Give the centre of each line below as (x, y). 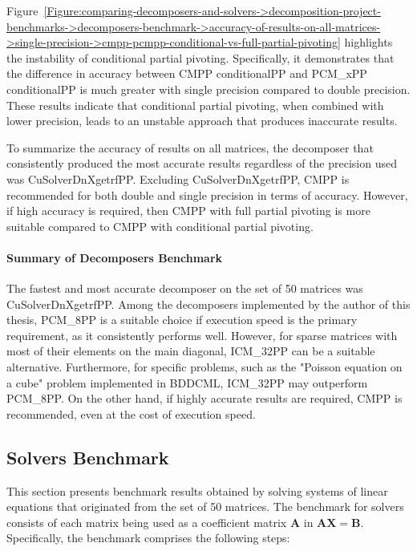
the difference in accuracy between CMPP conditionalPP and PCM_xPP (187, 73)
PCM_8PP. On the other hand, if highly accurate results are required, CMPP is (204, 398)
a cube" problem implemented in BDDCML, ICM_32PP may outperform (187, 382)
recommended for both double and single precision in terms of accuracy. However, (207, 194)
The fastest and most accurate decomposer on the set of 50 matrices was (185, 288)
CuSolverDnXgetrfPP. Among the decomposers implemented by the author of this (208, 304)
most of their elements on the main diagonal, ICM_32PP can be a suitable (191, 351)
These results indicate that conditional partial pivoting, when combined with (195, 105)
